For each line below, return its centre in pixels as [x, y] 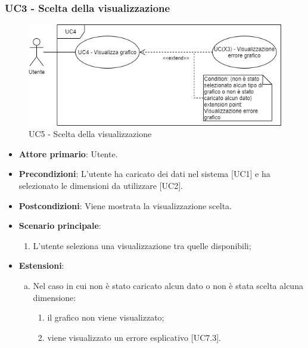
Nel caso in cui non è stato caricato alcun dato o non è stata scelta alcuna [168, 285]
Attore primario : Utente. [68, 153]
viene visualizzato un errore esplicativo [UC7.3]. [134, 337]
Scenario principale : [60, 226]
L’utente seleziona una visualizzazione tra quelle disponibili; [142, 245]
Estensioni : [41, 265]
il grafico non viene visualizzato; [106, 317]
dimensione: [55, 297]
